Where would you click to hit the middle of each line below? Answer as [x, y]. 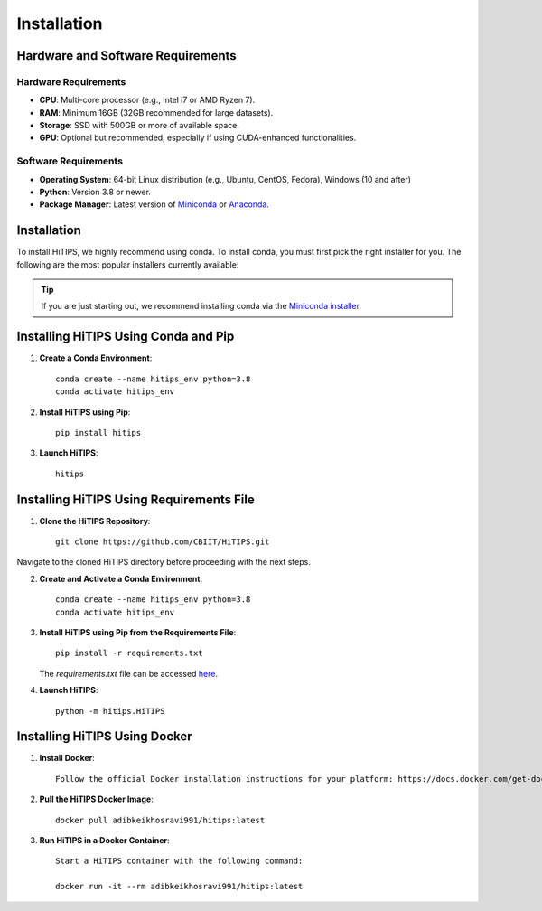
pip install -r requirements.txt [129, 653]
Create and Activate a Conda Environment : [121, 578]
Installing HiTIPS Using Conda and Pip [126, 337]
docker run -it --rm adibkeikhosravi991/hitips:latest [179, 887]
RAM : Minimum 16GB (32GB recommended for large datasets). [156, 112]
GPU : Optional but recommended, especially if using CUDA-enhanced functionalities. [198, 138]
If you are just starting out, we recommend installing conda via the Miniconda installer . [201, 306]
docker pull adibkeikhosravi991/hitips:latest [160, 820]
